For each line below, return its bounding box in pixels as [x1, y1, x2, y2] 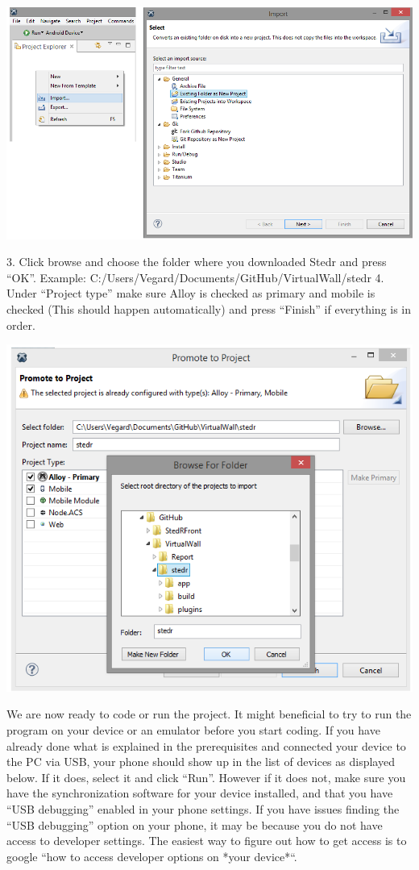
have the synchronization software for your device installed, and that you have [6, 785, 393, 801]
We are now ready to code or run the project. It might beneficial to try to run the [6, 706, 412, 722]
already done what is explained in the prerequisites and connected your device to [6, 737, 406, 754]
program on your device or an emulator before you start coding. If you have [6, 721, 380, 738]
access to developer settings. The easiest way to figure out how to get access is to [6, 832, 407, 849]
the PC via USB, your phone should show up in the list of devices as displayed [6, 753, 395, 770]
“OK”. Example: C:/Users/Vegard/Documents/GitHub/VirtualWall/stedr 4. [6, 268, 384, 285]
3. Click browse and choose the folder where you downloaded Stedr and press [6, 253, 387, 270]
